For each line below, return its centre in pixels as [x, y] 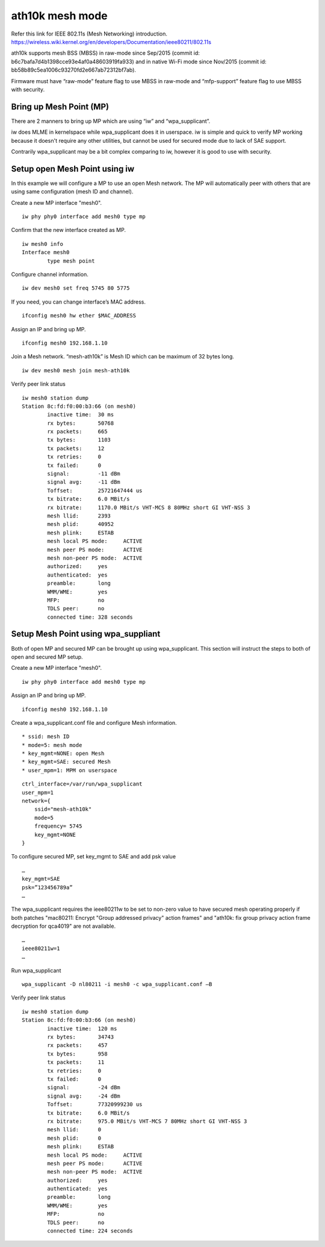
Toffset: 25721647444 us [95, 490]
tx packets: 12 [76, 448]
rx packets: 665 [77, 432]
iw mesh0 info [42, 244]
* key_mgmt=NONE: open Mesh [63, 754]
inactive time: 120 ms [82, 1028]
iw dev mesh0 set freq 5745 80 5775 [76, 288]
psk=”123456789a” [47, 887]
